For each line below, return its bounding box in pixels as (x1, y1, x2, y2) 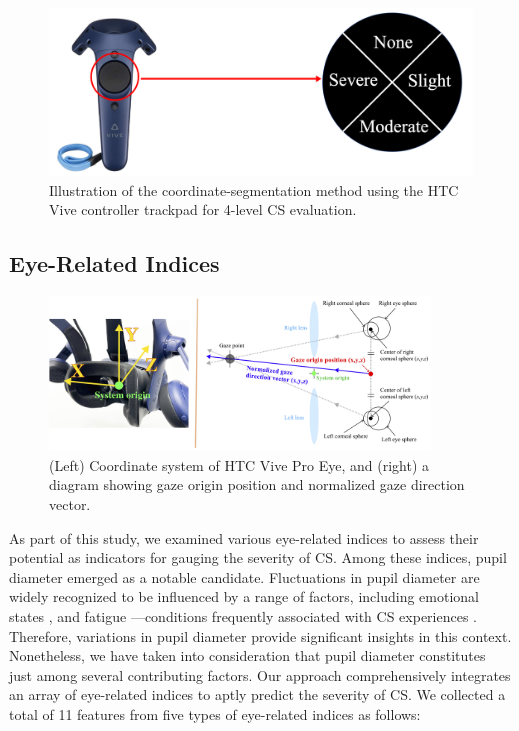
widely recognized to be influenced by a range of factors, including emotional (9, 586, 479, 607)
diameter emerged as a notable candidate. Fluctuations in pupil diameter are (9, 566, 480, 587)
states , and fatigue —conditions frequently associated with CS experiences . (9, 606, 478, 627)
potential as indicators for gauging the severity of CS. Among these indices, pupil (9, 547, 507, 568)
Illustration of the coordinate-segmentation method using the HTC (49, 179, 459, 200)
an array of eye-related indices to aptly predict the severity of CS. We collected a (9, 684, 506, 705)
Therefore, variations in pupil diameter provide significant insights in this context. (9, 625, 512, 646)
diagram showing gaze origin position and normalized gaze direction (49, 474, 465, 495)
